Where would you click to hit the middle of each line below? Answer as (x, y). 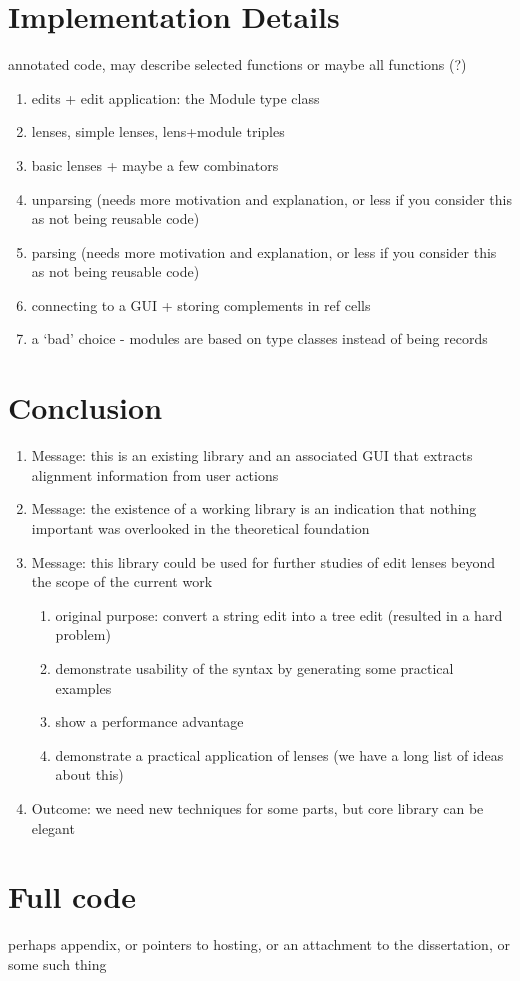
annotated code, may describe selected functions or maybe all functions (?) (237, 64)
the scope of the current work (122, 581)
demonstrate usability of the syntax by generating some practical (254, 667)
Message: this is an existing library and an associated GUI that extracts (252, 455)
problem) (83, 634)
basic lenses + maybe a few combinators (155, 164)
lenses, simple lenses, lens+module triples (158, 131)
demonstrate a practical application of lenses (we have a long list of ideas (279, 754)
